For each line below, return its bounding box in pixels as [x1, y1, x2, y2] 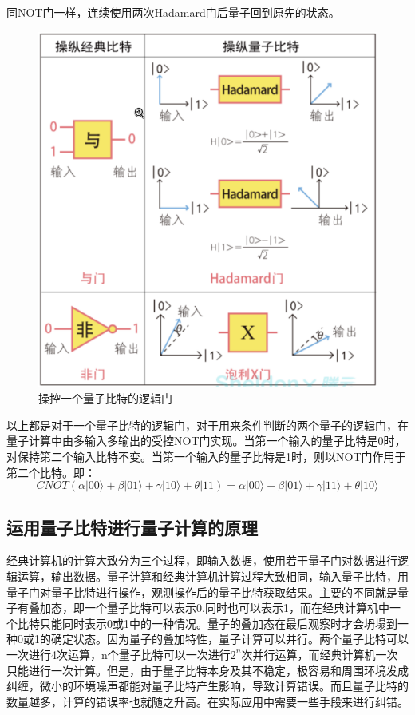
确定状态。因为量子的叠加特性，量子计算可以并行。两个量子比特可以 [50, 630, 409, 647]
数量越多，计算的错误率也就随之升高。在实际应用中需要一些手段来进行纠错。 [6, 693, 409, 709]
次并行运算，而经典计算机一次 [241, 645, 398, 662]
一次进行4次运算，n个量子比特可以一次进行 [6, 645, 231, 662]
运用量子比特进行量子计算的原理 [6, 514, 258, 539]
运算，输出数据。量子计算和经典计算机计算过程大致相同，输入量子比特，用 [17, 567, 409, 584]
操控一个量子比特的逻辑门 [38, 390, 172, 407]
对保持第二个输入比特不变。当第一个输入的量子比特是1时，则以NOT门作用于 [6, 447, 406, 464]
